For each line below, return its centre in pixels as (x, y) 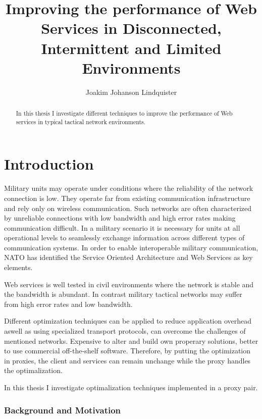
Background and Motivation (63, 410)
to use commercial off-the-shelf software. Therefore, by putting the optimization (127, 351)
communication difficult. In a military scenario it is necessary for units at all (122, 227)
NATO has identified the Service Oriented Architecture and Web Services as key (128, 257)
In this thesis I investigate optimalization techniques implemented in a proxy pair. (131, 387)
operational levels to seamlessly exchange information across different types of (124, 238)
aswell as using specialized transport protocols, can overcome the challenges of (125, 331)
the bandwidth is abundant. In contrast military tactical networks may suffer (123, 294)
